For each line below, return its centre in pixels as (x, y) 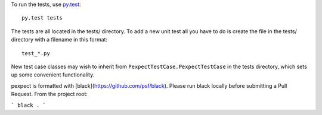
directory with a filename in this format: (59, 40)
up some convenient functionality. (53, 75)
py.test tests (42, 18)
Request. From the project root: (49, 94)
